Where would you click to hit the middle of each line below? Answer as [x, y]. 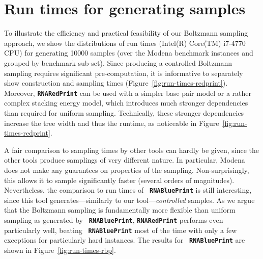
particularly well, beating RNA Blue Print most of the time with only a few [121, 230]
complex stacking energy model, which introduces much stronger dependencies [126, 103]
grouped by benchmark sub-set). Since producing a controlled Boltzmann [118, 62]
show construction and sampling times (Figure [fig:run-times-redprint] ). [116, 83]
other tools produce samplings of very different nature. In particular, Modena [125, 160]
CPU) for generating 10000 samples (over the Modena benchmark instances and [129, 53]
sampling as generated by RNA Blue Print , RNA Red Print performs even [114, 219]
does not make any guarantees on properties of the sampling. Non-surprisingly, [127, 170]
